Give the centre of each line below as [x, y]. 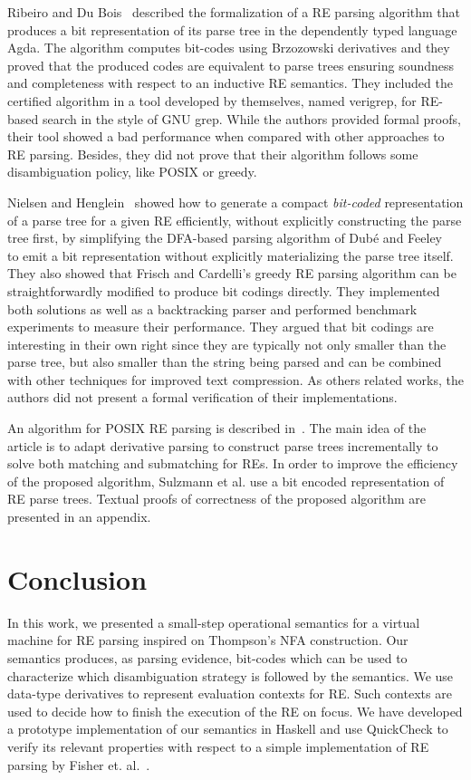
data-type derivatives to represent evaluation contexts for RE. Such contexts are [230, 693]
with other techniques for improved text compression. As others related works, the [235, 379]
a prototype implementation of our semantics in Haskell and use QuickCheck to [228, 729]
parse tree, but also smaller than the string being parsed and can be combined [225, 362]
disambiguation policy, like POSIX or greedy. [132, 172]
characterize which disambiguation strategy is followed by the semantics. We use [231, 675]
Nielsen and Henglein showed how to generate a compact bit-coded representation [235, 202]
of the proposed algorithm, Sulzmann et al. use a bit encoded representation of [226, 481]
